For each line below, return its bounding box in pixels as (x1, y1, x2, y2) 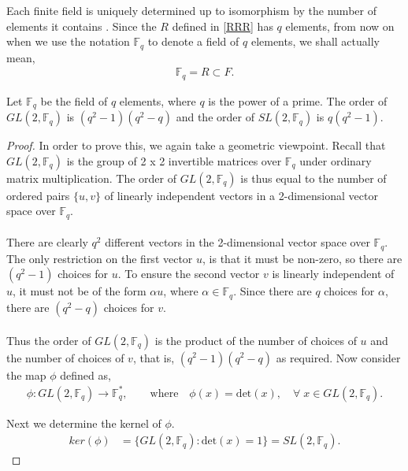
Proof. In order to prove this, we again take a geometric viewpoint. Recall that (6, 137, 386, 154)
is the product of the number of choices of (154, 332, 357, 348)
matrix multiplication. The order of (6, 169, 176, 186)
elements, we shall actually (250, 33, 380, 50)
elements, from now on (285, 17, 395, 34)
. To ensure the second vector (117, 265, 260, 282)
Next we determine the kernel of (6, 414, 161, 431)
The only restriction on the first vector (6, 250, 193, 266)
